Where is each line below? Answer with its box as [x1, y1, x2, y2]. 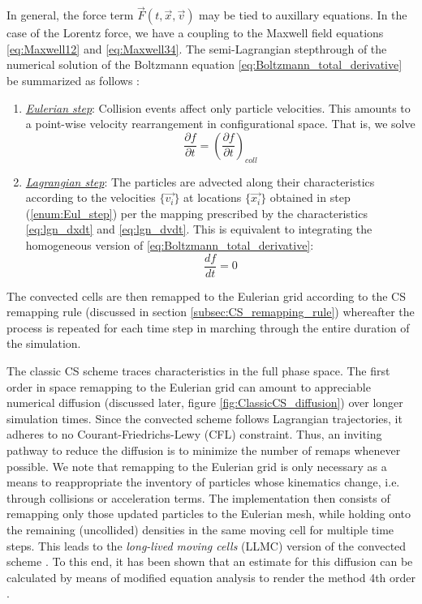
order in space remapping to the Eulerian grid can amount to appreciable [6, 378, 371, 395]
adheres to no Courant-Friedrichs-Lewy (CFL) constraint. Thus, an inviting [6, 426, 382, 443]
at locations [183, 189, 242, 206]
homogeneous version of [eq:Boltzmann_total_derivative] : [25, 236, 314, 253]
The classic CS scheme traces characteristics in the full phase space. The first [6, 362, 390, 379]
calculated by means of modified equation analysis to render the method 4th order [6, 568, 416, 585]
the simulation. [6, 335, 81, 352]
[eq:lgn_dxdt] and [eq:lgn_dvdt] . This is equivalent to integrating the [25, 221, 372, 238]
